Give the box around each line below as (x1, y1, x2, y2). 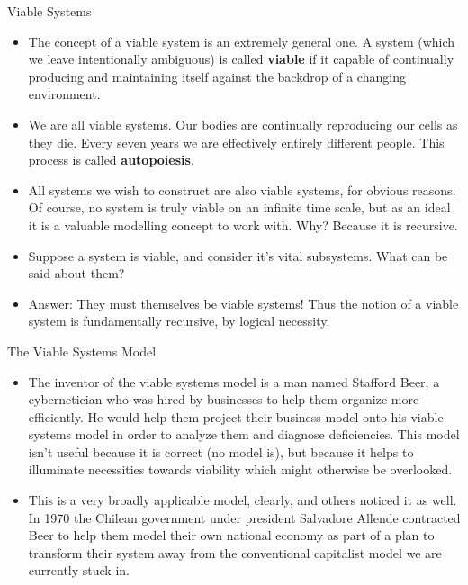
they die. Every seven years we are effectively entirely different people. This (28, 132, 445, 151)
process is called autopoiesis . (28, 150, 194, 169)
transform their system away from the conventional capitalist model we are (28, 543, 442, 562)
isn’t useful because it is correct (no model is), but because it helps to (28, 442, 414, 461)
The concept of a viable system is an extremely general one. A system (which (28, 31, 455, 50)
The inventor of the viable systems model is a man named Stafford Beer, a (28, 372, 440, 391)
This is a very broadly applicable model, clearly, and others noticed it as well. (28, 490, 457, 509)
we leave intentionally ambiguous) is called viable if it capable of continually (28, 49, 454, 68)
